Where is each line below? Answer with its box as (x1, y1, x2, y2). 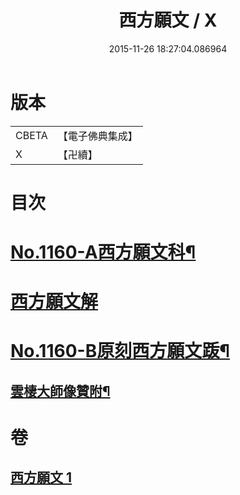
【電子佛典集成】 (57, 129, 138, 143)
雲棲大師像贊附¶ (10, 382, 111, 400)
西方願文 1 (10, 469, 73, 486)
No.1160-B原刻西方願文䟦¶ (10, 340, 230, 363)
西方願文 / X (118, 9, 218, 32)
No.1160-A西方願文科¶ (10, 241, 197, 264)
